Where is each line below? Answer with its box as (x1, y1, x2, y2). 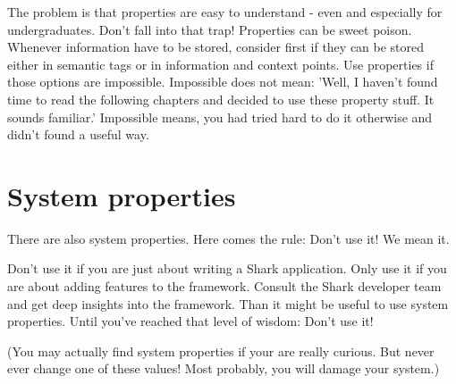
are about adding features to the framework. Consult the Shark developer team (7, 277, 442, 296)
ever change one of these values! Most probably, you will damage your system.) (7, 359, 440, 378)
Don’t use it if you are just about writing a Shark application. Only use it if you (7, 259, 447, 278)
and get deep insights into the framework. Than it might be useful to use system (7, 294, 449, 313)
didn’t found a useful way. (7, 125, 149, 144)
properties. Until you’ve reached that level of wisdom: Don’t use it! (7, 312, 374, 330)
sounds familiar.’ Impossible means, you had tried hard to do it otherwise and (7, 107, 433, 126)
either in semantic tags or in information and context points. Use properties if (7, 54, 434, 73)
